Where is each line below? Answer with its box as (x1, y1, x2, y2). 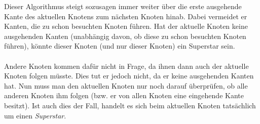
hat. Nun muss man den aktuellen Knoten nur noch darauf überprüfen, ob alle (4, 80, 248, 91)
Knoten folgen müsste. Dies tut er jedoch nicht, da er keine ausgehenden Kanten (4, 70, 254, 81)
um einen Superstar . (4, 110, 66, 120)
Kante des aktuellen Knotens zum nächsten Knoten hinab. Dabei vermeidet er (4, 11, 247, 21)
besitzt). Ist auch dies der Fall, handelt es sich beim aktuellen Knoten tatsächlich (4, 100, 256, 110)
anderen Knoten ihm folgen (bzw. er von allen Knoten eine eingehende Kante (4, 90, 244, 101)
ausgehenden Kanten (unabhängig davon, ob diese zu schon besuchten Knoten (4, 30, 246, 41)
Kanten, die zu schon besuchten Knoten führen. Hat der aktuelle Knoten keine (4, 21, 248, 31)
